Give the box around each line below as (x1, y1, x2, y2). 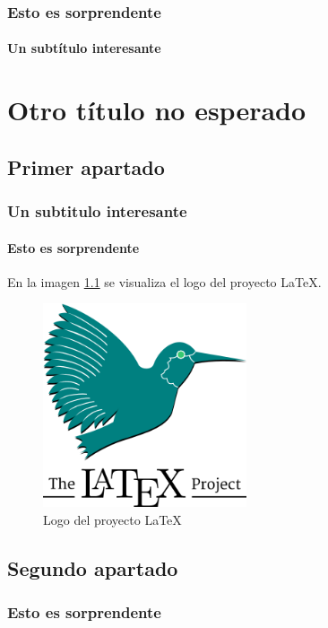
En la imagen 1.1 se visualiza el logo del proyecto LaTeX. (7, 272, 322, 291)
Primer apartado (7, 153, 165, 180)
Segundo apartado (7, 554, 178, 581)
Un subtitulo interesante (7, 200, 187, 222)
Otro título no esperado (7, 92, 306, 128)
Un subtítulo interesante (7, 39, 161, 57)
